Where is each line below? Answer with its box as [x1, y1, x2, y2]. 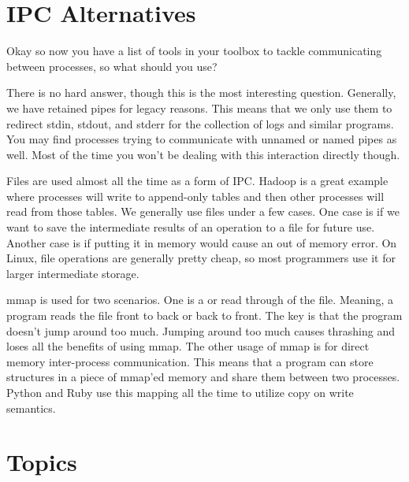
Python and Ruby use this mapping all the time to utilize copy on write [6, 384, 354, 400]
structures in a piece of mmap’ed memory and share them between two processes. [6, 369, 400, 385]
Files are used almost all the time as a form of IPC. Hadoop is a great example [6, 172, 389, 189]
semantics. [6, 399, 56, 416]
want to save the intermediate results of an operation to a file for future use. [6, 219, 375, 235]
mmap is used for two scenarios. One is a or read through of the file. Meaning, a [6, 291, 393, 308]
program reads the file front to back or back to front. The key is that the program [6, 307, 403, 324]
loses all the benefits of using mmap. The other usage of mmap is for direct [6, 338, 370, 354]
